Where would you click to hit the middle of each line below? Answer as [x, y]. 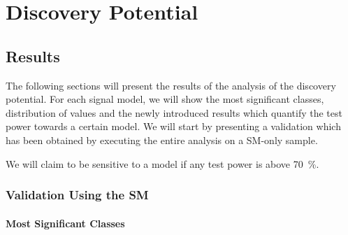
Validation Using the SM [77, 195]
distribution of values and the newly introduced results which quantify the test [174, 112]
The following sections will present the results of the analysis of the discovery [171, 85]
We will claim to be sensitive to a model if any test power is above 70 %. [162, 163]
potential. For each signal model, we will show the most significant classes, [165, 99]
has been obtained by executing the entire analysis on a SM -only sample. [162, 140]
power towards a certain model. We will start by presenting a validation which [173, 126]
